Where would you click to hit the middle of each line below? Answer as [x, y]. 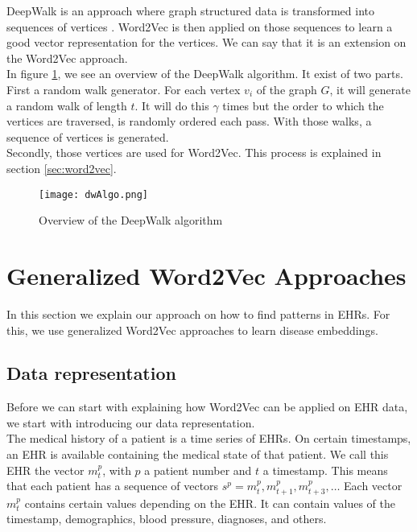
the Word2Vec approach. [67, 58]
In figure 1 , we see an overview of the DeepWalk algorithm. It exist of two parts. [205, 74]
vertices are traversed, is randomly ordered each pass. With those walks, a [189, 121]
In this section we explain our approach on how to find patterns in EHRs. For [198, 313]
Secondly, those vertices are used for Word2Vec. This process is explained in [194, 153]
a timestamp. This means [325, 470]
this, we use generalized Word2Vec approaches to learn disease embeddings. [192, 330]
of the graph [287, 89]
